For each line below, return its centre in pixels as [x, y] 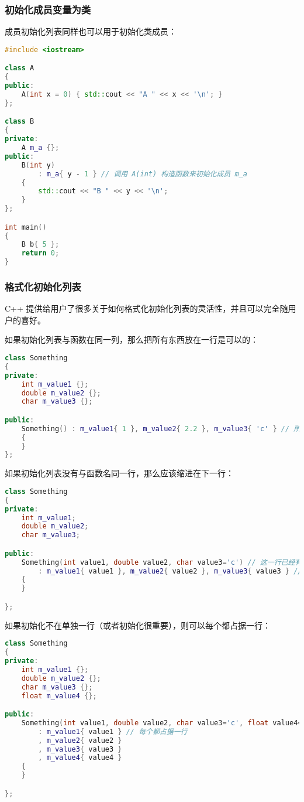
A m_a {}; [40, 148]
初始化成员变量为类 [48, 9]
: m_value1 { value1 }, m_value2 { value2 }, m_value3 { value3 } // [170, 571]
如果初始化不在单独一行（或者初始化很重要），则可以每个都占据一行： [138, 625]
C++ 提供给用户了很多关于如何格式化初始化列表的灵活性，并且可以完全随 [146, 308]
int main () [26, 227]
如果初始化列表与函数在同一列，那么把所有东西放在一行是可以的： [132, 339]
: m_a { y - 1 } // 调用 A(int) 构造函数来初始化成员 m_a [143, 174]
